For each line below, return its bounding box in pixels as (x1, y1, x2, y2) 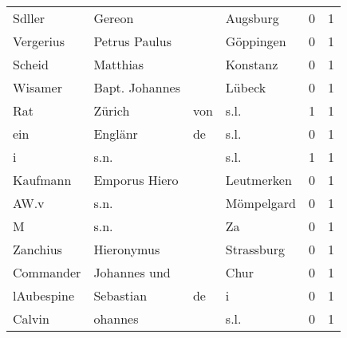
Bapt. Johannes (93, 78, 180, 96)
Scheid (13, 55, 49, 73)
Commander (13, 263, 81, 281)
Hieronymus (93, 240, 160, 258)
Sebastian (93, 286, 148, 305)
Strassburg (225, 240, 285, 258)
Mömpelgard (225, 194, 296, 212)
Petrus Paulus (93, 32, 172, 50)
